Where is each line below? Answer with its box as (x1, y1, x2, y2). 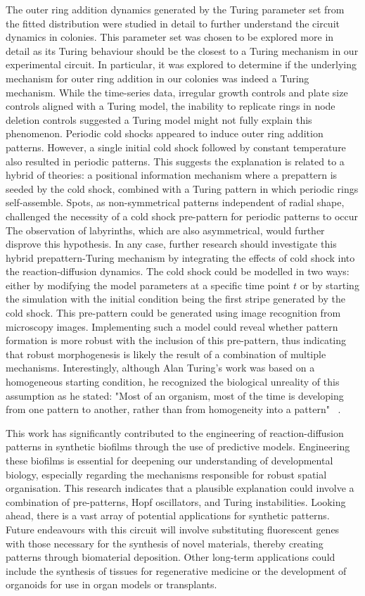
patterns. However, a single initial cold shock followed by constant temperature (6, 139, 346, 154)
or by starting (300, 277, 359, 292)
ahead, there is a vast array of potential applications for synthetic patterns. (6, 508, 330, 523)
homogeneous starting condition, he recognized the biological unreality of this (6, 374, 340, 389)
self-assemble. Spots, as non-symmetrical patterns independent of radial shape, (6, 195, 345, 210)
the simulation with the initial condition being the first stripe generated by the (6, 291, 345, 306)
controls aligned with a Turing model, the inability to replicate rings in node (6, 99, 335, 113)
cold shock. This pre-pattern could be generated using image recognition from (6, 305, 341, 320)
